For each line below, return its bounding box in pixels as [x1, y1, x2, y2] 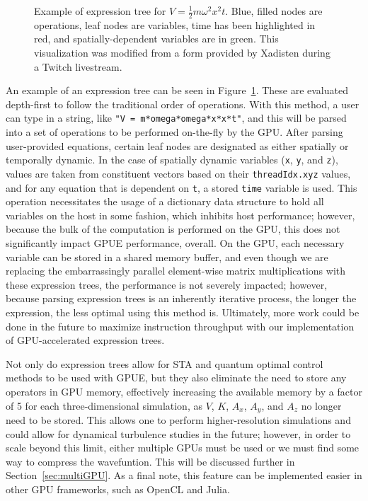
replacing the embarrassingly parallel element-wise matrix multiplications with [6, 263, 346, 278]
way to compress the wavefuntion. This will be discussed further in [6, 454, 295, 468]
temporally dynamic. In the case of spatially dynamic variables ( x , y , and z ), [6, 152, 338, 167]
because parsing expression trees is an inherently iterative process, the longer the [6, 291, 357, 306]
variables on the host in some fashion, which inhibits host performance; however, [6, 207, 355, 222]
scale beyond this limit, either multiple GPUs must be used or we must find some [6, 440, 360, 455]
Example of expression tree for [34, 4, 166, 18]
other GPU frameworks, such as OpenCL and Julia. [6, 481, 230, 496]
